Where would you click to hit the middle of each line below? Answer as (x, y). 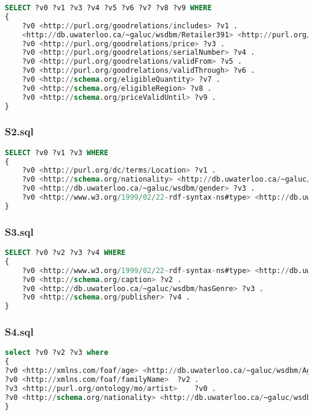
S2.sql (19, 131)
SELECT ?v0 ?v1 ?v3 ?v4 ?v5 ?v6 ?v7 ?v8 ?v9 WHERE (108, 8)
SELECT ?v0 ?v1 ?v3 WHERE (57, 152)
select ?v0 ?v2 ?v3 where (57, 353)
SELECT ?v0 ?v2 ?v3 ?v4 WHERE (65, 253)
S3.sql (19, 231)
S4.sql (19, 332)
